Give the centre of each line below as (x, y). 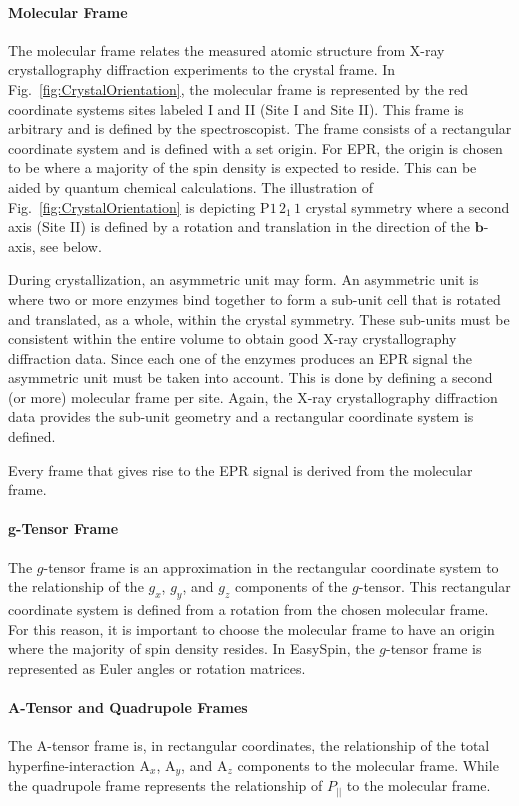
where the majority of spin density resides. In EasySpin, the (191, 648)
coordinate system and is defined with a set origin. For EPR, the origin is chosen (255, 147)
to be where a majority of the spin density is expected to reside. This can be (242, 167)
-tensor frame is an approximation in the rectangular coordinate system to (271, 566)
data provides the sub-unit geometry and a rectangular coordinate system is (241, 416)
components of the (291, 586)
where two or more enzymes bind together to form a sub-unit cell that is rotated (254, 298)
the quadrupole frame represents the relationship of (165, 785)
